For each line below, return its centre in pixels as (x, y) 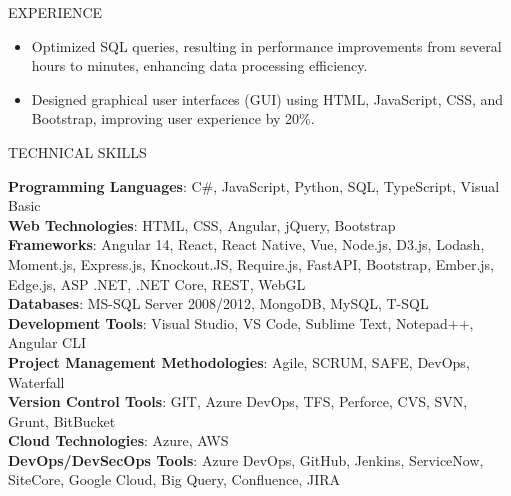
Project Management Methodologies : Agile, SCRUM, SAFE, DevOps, (239, 361)
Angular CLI (47, 342)
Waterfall (36, 381)
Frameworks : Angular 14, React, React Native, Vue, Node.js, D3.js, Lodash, (246, 244)
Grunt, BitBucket (62, 420)
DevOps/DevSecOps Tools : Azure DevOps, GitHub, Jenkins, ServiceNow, (246, 459)
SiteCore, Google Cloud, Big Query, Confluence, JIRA (174, 479)
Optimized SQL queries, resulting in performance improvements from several (266, 45)
